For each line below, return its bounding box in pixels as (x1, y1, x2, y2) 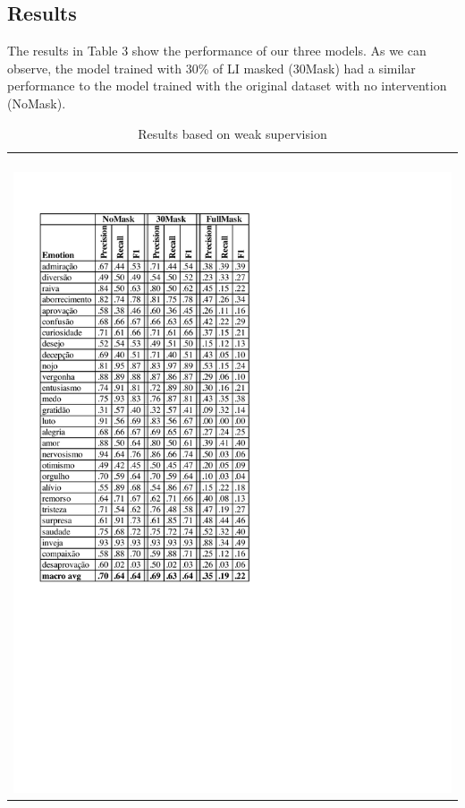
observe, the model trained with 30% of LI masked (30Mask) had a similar (7, 58, 416, 77)
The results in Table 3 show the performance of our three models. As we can (7, 41, 427, 60)
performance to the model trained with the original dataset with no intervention (7, 76, 447, 95)
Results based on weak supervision (138, 124, 327, 142)
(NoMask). (7, 93, 66, 112)
